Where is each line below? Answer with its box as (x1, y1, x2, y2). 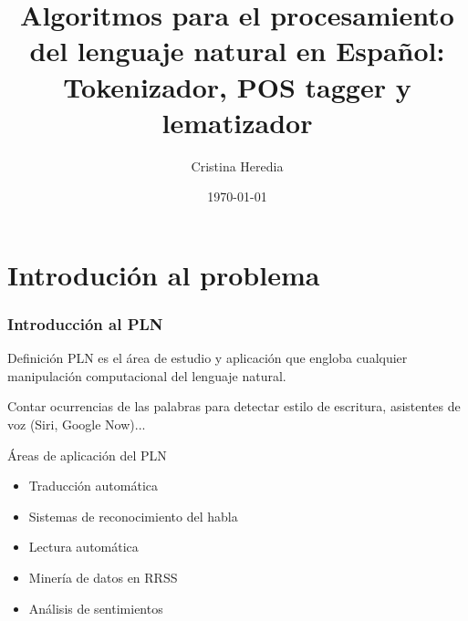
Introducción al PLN (7, 312, 163, 335)
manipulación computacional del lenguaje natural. (7, 366, 286, 385)
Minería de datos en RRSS (28, 568, 178, 587)
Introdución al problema (7, 255, 320, 293)
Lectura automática (28, 537, 139, 556)
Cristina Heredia (191, 156, 284, 175)
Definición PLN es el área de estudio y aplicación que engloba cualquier (7, 348, 408, 367)
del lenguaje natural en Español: (29, 32, 445, 69)
